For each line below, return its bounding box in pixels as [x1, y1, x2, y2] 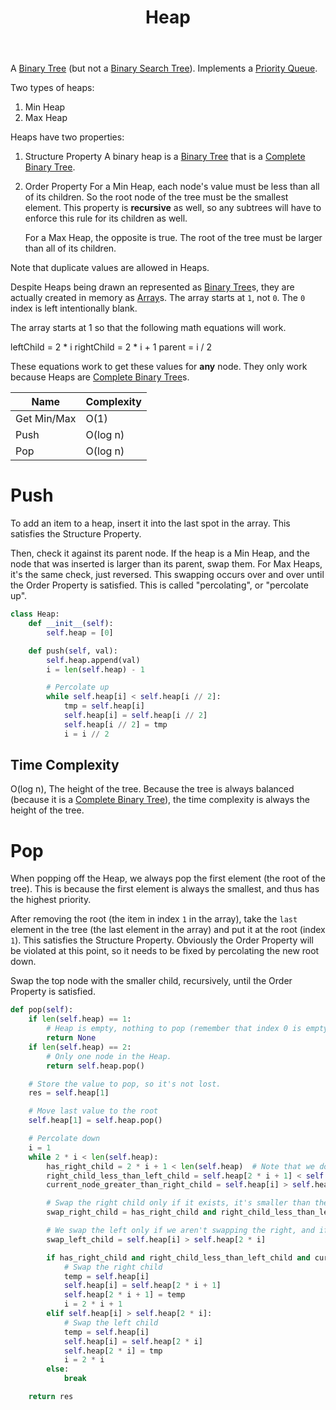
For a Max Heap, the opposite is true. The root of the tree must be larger [24, 232, 323, 244]
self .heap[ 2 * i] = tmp [63, 1346, 163, 1356]
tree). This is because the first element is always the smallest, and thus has [10, 883, 320, 895]
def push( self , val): [28, 646, 118, 656]
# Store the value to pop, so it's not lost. [28, 1079, 222, 1089]
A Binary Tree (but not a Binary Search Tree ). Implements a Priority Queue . [10, 62, 318, 75]
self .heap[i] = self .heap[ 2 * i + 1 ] [63, 1281, 222, 1291]
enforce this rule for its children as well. [24, 212, 188, 225]
